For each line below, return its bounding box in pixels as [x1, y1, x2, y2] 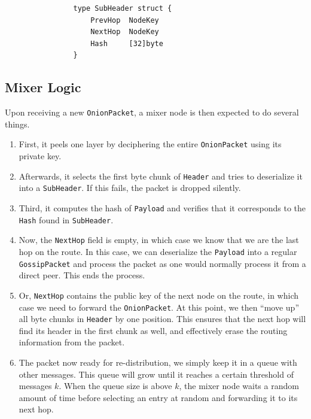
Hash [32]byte [90, 39, 163, 48]
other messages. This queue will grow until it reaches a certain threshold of [19, 368, 294, 380]
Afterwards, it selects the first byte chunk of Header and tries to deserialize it [19, 169, 303, 182]
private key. [19, 150, 62, 162]
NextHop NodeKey [90, 28, 159, 37]
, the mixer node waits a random [179, 379, 299, 392]
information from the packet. [19, 336, 125, 348]
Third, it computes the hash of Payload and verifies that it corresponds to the [19, 201, 306, 214]
